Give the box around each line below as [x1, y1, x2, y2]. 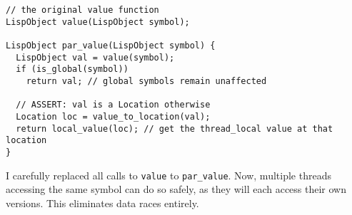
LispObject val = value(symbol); [16, 52, 175, 63]
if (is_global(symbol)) [16, 64, 129, 75]
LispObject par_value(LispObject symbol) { [6, 40, 216, 51]
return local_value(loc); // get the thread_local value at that [16, 123, 333, 134]
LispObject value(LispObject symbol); [6, 16, 190, 27]
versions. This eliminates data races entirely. [6, 195, 199, 210]
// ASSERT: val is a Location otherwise [16, 100, 211, 110]
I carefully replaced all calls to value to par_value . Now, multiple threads [6, 167, 331, 182]
